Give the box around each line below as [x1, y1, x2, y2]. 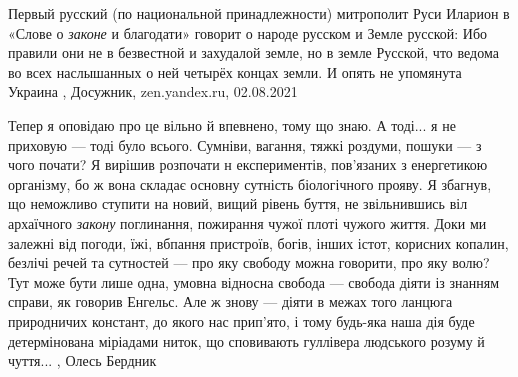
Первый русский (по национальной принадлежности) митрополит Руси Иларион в [8, 3, 510, 23]
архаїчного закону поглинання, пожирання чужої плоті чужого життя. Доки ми [8, 212, 487, 233]
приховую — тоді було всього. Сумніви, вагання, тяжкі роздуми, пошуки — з [8, 134, 482, 155]
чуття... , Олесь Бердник [8, 350, 157, 371]
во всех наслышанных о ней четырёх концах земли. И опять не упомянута [8, 61, 462, 82]
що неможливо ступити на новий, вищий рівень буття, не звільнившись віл [8, 193, 468, 214]
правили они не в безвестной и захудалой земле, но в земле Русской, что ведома [8, 42, 499, 63]
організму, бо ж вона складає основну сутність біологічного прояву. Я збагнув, [8, 173, 492, 194]
